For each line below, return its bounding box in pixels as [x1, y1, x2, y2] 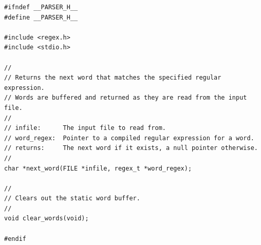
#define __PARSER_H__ [4, 13, 78, 21]
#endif [4, 235, 26, 242]
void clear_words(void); [4, 215, 89, 222]
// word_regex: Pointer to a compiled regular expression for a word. [4, 134, 254, 142]
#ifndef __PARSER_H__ [4, 4, 78, 11]
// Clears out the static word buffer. [4, 195, 140, 202]
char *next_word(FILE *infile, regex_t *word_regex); [4, 164, 192, 172]
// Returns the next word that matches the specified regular [4, 74, 221, 82]
